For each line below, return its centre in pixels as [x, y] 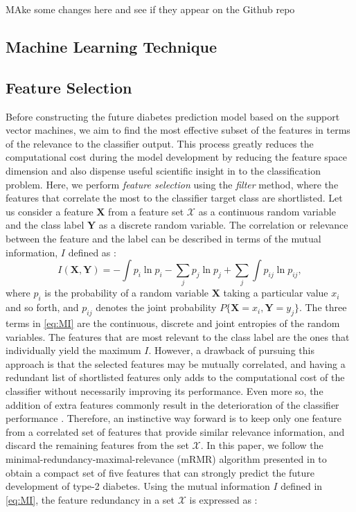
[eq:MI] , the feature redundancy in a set [90, 499]
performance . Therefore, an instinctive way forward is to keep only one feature [173, 418]
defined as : [92, 252]
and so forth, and [42, 307]
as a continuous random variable [267, 211]
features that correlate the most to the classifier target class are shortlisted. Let [174, 198]
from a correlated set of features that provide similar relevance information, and [175, 431]
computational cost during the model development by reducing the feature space [176, 157]
